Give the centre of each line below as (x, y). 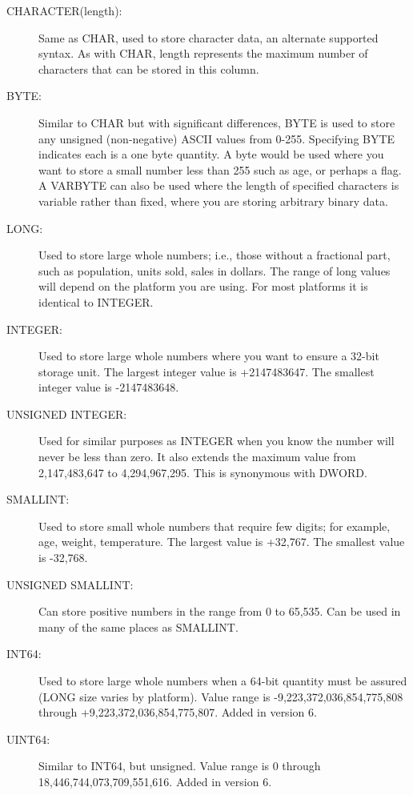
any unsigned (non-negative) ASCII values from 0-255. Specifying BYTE (217, 138)
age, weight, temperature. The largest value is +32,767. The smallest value (222, 542)
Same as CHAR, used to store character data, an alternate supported (209, 37)
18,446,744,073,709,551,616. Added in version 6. (155, 781)
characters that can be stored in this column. (149, 68)
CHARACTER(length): (64, 10)
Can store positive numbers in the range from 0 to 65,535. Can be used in (220, 611)
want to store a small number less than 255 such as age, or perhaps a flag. (220, 169)
